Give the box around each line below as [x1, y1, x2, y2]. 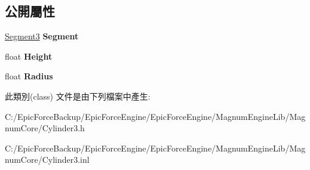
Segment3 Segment [5, 30, 79, 42]
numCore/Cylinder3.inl [5, 153, 90, 166]
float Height [5, 50, 53, 62]
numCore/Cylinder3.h [5, 122, 85, 134]
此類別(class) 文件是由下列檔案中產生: [5, 89, 151, 102]
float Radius [5, 70, 53, 82]
